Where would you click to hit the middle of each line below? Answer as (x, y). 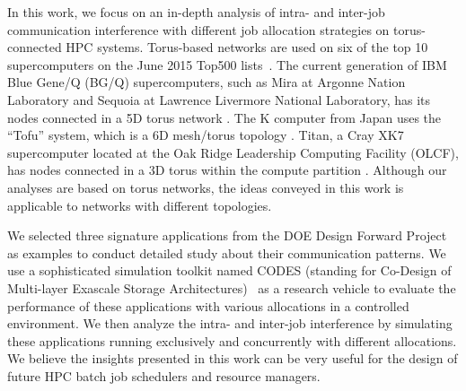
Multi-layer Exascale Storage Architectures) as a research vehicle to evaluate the (232, 287)
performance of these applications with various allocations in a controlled (208, 305)
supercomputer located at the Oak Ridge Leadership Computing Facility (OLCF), (233, 152)
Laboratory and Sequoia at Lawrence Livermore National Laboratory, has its (219, 99)
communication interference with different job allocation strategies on (198, 29)
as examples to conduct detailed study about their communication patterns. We (227, 252)
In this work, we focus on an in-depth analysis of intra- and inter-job (196, 12)
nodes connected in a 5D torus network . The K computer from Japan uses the (224, 117)
